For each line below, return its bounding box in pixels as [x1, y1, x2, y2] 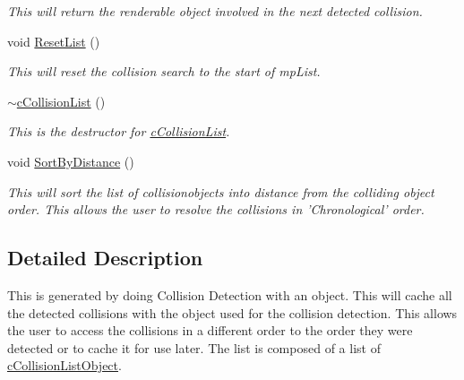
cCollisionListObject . [7, 356, 122, 375]
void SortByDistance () [7, 151, 134, 170]
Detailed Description [7, 244, 203, 272]
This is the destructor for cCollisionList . [7, 122, 230, 141]
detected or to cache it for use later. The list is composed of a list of [7, 338, 381, 357]
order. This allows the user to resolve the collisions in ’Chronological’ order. [7, 200, 425, 219]
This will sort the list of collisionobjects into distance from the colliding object [7, 182, 434, 201]
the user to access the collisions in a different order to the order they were [7, 321, 413, 340]
